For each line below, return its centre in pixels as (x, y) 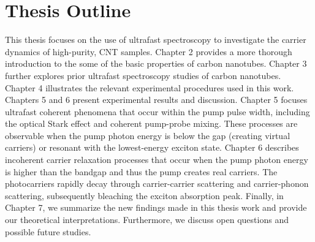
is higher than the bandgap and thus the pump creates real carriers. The (141, 171)
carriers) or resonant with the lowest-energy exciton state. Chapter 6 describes (152, 147)
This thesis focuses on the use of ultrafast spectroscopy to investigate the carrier (156, 40)
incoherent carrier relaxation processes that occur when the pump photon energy (157, 160)
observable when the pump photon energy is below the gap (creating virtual (148, 135)
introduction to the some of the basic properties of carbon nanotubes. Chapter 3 (156, 63)
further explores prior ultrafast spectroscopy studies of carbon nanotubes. (143, 75)
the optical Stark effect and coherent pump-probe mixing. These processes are (151, 123)
